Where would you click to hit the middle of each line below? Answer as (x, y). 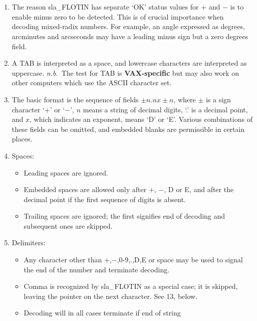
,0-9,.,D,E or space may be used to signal (180, 260)
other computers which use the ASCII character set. (92, 83)
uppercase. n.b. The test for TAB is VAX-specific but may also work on (125, 72)
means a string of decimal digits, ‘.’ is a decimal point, (165, 109)
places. (22, 139)
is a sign (218, 99)
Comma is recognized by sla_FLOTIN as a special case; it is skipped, (131, 286)
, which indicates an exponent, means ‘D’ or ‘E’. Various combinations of (141, 119)
